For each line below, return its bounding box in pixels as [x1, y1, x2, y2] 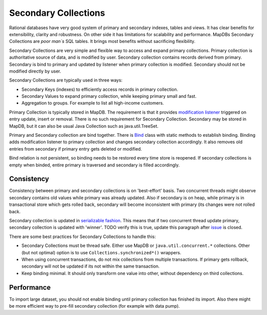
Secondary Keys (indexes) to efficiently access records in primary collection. [21, 86, 178, 92]
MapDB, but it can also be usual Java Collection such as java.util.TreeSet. [9, 123, 159, 129]
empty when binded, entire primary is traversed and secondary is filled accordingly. [9, 162, 180, 168]
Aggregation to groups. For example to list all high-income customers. [21, 100, 164, 106]
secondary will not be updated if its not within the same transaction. [21, 263, 160, 269]
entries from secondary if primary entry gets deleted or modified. [9, 146, 142, 152]
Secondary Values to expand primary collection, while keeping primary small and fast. [21, 93, 197, 99]
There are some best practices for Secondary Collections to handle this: [9, 234, 156, 239]
